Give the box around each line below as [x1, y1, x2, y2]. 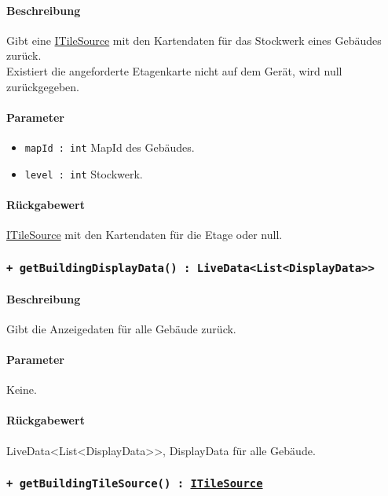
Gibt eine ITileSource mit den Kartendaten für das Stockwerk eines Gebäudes [6, 31, 382, 48]
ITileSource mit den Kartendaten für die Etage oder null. [6, 226, 283, 243]
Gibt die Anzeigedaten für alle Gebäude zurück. [6, 320, 236, 336]
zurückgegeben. [6, 78, 79, 94]
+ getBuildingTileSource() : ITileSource [6, 477, 263, 490]
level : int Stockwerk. [24, 165, 143, 182]
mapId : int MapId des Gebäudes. [24, 138, 195, 155]
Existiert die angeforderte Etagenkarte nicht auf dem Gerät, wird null [6, 62, 342, 79]
